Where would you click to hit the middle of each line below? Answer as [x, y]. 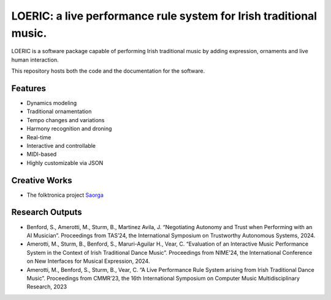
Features [29, 88]
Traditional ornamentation [59, 112]
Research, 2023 [47, 287]
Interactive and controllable [61, 145]
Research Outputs [47, 212]
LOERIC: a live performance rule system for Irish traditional [164, 16]
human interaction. [35, 60]
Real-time [39, 137]
